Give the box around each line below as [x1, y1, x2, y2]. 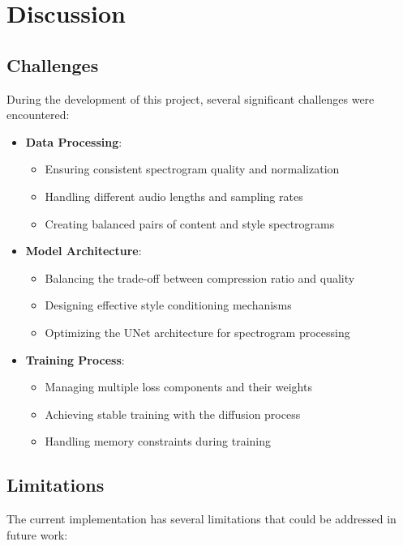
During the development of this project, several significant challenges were [6, 90, 375, 107]
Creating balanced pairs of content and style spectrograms [45, 215, 335, 232]
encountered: [6, 106, 70, 123]
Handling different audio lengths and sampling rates [45, 187, 303, 204]
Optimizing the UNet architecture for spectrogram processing [45, 323, 350, 340]
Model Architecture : [25, 242, 142, 259]
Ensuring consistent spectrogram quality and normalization [45, 160, 340, 177]
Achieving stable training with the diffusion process [45, 405, 301, 422]
